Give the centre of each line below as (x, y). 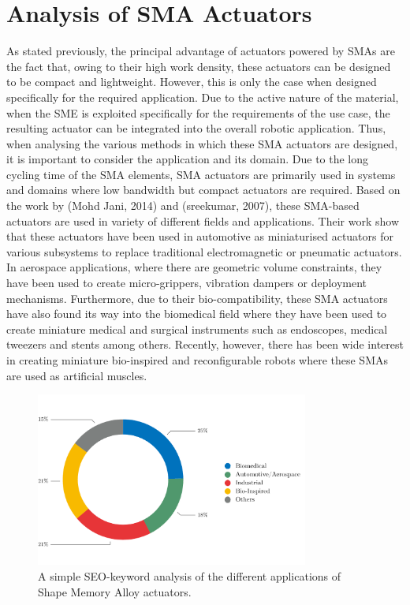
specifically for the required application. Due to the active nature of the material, (203, 97)
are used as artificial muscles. (77, 375)
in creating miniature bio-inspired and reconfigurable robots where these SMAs (198, 360)
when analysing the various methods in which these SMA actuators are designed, (202, 143)
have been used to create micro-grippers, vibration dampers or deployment (187, 283)
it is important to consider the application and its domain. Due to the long (188, 159)
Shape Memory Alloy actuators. (115, 591)
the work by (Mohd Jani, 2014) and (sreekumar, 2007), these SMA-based (183, 205)
